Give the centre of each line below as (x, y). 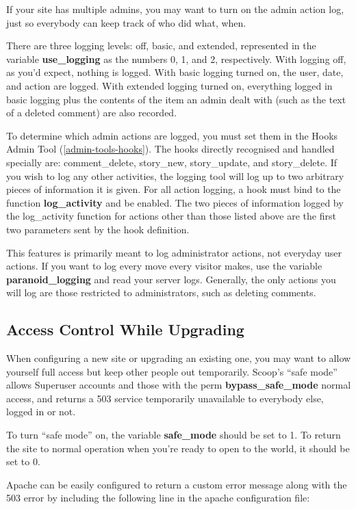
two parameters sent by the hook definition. (98, 229)
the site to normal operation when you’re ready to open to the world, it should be (178, 448)
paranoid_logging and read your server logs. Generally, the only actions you (171, 279)
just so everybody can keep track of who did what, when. (126, 22)
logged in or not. (41, 412)
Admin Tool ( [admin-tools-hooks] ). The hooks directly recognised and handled (170, 149)
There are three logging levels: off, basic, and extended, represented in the (161, 45)
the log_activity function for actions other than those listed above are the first (171, 216)
